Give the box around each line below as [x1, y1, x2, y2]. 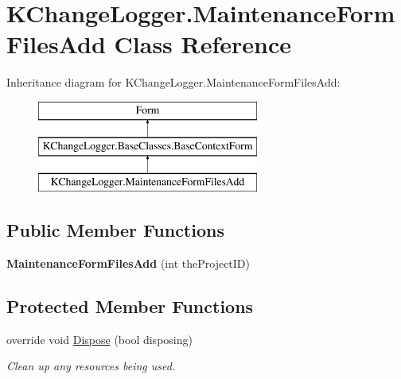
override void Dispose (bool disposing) [6, 331, 193, 347]
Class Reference [114, 28, 292, 60]
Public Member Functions [6, 218, 224, 242]
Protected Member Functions [6, 294, 254, 319]
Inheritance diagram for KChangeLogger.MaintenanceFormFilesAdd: [6, 74, 341, 91]
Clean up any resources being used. [6, 358, 176, 374]
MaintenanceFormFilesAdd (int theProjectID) [6, 255, 250, 272]
